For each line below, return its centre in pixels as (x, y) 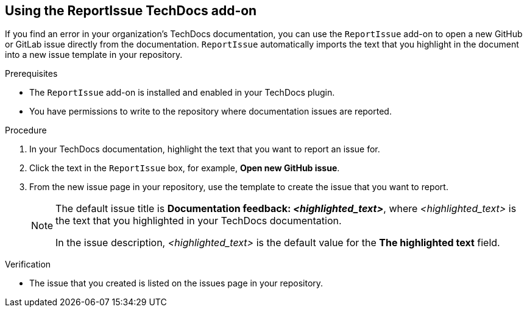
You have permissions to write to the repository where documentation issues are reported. (210, 112)
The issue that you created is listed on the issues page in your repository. (176, 283)
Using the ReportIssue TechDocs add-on (131, 11)
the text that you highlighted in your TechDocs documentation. (199, 221)
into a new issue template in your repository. (94, 55)
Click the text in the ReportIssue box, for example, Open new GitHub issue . (185, 168)
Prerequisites (31, 74)
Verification (28, 264)
